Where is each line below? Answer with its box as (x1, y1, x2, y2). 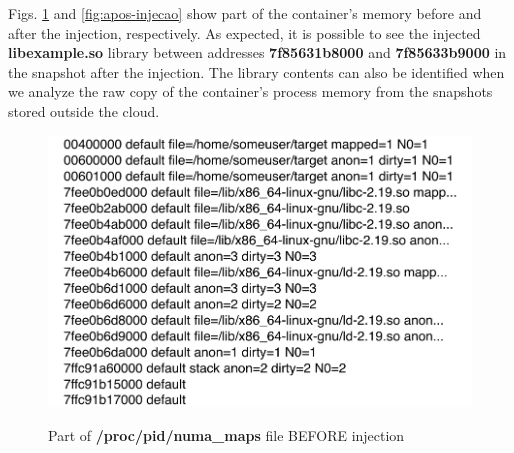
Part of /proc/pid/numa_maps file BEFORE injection (48, 424, 405, 445)
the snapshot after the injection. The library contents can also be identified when (8, 61, 505, 82)
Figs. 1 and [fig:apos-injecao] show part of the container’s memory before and (8, 3, 482, 23)
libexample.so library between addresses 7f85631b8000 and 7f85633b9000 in (8, 42, 507, 63)
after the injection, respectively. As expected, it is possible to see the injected (8, 22, 481, 43)
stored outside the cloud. (8, 100, 160, 121)
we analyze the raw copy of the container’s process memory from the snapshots (8, 81, 493, 102)
